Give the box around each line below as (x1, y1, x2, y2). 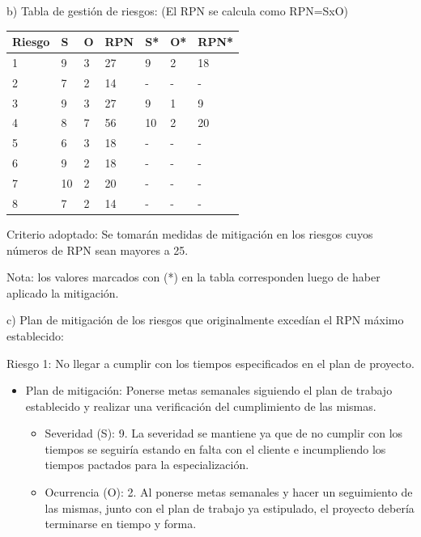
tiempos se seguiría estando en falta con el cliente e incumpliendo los (45, 440, 386, 457)
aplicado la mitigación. (6, 284, 119, 301)
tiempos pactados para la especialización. (45, 456, 249, 473)
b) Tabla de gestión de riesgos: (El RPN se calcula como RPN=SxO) (6, 2, 349, 19)
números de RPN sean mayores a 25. (6, 241, 189, 258)
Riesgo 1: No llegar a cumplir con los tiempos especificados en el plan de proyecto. (6, 354, 415, 371)
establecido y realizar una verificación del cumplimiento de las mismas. (25, 397, 376, 414)
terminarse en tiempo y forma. (45, 515, 197, 532)
